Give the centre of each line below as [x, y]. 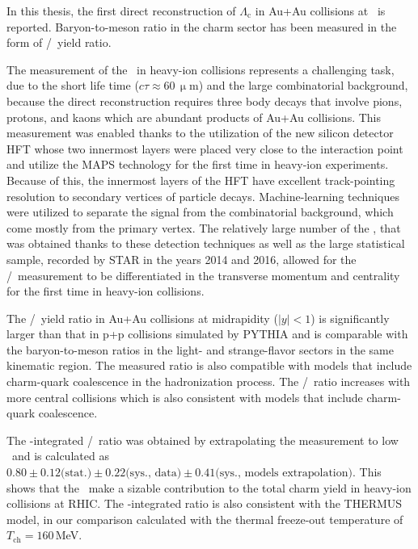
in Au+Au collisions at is [320, 10]
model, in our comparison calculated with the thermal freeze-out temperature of [205, 519]
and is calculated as [60, 456]
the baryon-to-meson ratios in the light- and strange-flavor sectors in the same [200, 349]
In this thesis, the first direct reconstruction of [121, 10]
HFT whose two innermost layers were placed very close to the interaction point [205, 148]
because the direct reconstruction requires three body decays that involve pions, [205, 101]
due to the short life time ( [73, 85]
